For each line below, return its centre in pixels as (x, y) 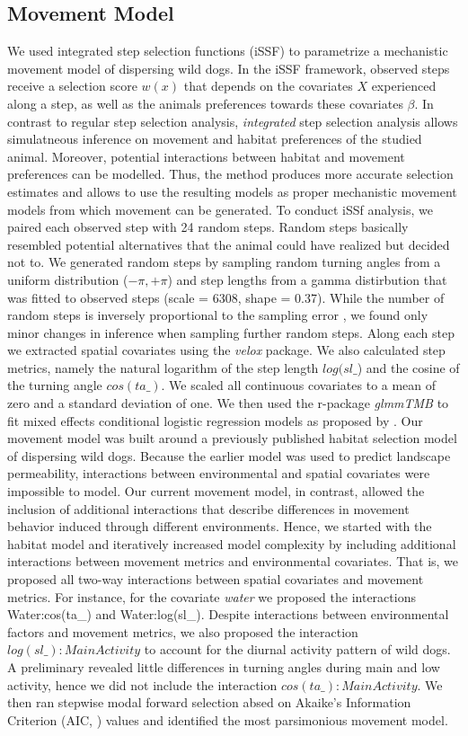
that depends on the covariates (268, 86)
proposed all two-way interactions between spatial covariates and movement (216, 579)
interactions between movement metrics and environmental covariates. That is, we (233, 561)
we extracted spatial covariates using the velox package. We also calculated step (226, 350)
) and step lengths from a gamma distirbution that (307, 279)
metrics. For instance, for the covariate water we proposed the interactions (212, 596)
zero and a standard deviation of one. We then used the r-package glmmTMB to (228, 403)
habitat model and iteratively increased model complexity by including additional (232, 543)
